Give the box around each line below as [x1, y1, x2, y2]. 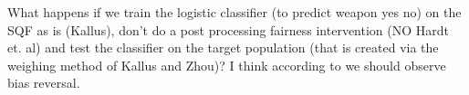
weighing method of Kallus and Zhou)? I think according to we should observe [7, 55, 446, 74]
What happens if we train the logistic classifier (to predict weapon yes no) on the [7, 3, 462, 21]
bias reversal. [7, 73, 80, 92]
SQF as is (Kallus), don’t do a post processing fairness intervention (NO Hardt [7, 20, 449, 39]
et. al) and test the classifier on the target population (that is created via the [7, 38, 439, 57]
